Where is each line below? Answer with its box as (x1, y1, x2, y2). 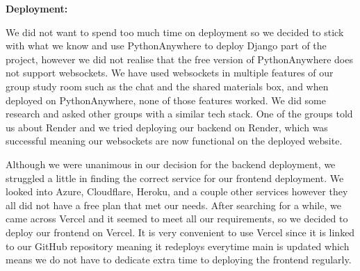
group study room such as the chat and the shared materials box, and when (6, 79, 329, 93)
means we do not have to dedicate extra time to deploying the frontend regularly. (6, 252, 352, 267)
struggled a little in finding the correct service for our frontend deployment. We (6, 170, 344, 185)
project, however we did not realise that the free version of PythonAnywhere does (6, 51, 353, 66)
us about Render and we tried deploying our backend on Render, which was (6, 120, 328, 134)
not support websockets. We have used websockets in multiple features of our (6, 65, 334, 80)
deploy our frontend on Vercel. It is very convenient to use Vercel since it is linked (6, 224, 355, 239)
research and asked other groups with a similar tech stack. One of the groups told (6, 106, 353, 121)
